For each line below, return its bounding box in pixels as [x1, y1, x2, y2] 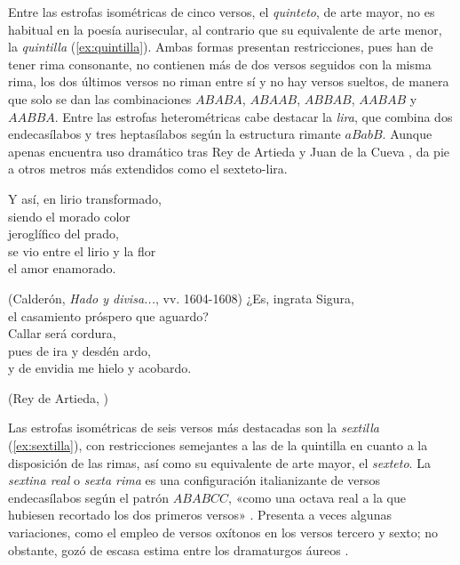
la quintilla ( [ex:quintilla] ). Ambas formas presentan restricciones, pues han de [8, 37, 433, 56]
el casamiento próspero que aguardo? [8, 306, 209, 325]
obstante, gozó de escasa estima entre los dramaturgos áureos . [8, 540, 349, 559]
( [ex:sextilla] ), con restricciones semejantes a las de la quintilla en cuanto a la [8, 436, 428, 455]
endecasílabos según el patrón [8, 488, 170, 506]
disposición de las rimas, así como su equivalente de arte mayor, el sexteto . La [8, 453, 431, 472]
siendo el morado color [8, 206, 131, 225]
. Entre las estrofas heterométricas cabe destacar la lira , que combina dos [54, 107, 453, 125]
